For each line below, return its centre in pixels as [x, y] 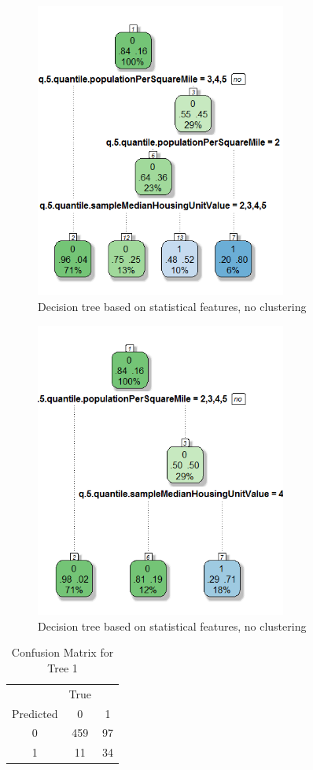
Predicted [35, 713]
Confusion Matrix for [63, 652]
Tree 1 [63, 667]
